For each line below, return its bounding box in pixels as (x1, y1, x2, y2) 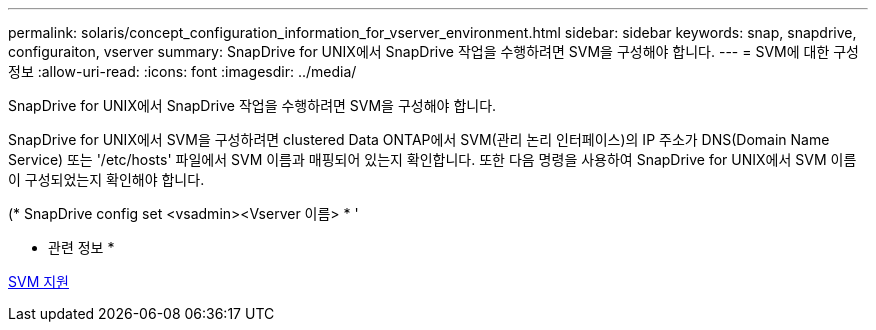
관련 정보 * (48, 239, 115, 256)
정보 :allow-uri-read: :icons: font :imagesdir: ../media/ (8, 63, 357, 80)
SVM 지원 (8, 273, 69, 290)
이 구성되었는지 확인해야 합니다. (8, 171, 205, 188)
